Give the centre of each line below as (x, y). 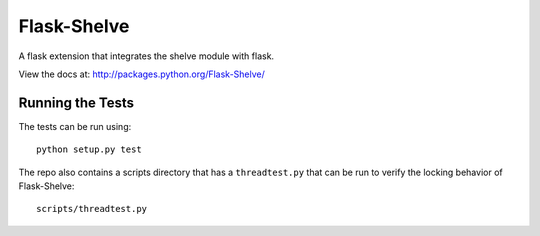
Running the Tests (76, 102)
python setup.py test (89, 149)
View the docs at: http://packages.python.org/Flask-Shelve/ (141, 74)
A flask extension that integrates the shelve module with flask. (146, 56)
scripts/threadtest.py (92, 209)
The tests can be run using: (75, 126)
